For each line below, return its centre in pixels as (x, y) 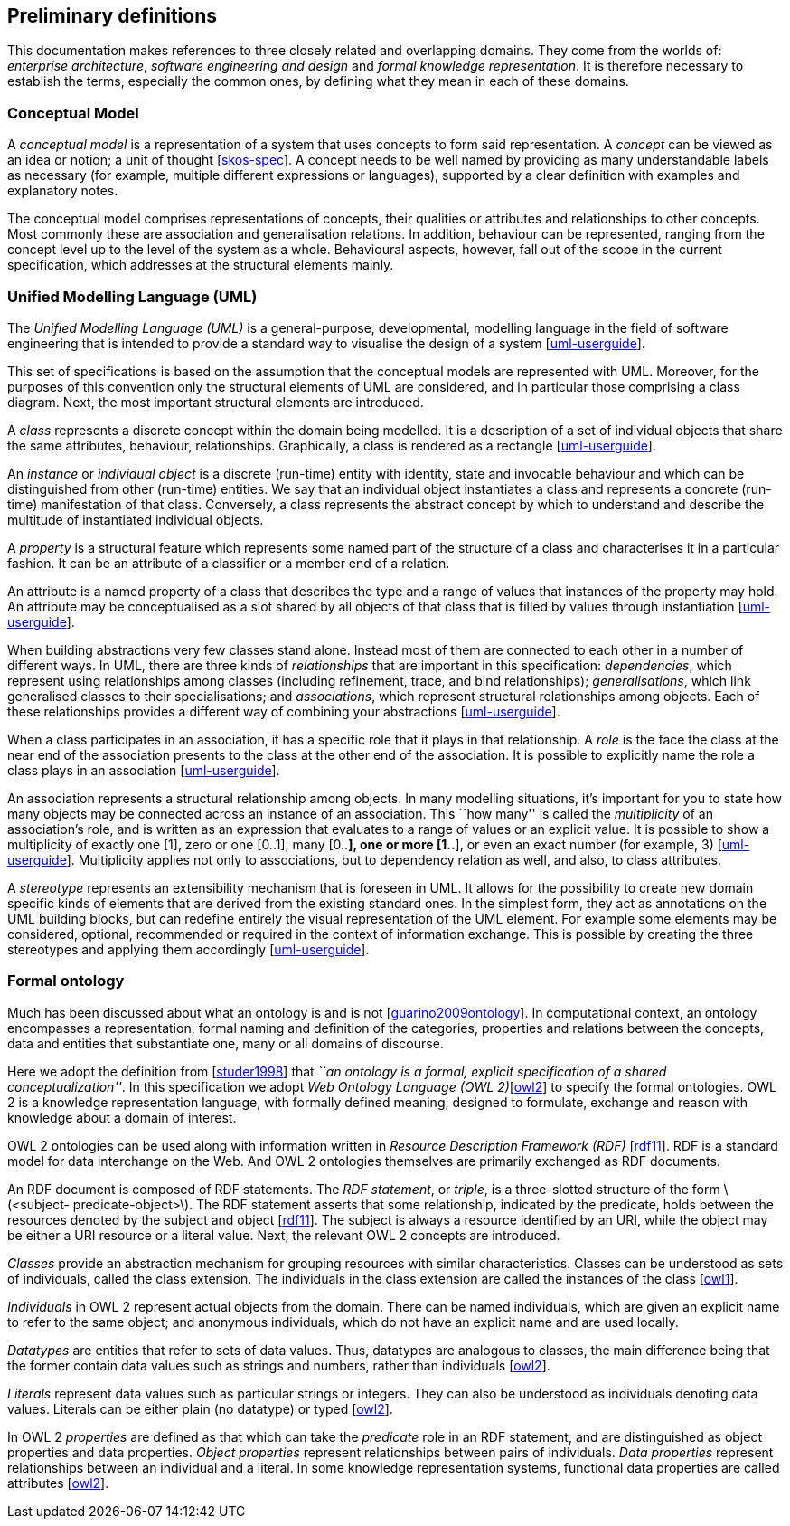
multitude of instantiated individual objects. (136, 519)
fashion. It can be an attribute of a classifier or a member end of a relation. (229, 563)
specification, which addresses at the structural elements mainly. (201, 265)
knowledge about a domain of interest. (122, 1117)
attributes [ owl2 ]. (58, 1483)
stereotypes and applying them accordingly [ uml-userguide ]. (188, 949)
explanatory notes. (63, 191)
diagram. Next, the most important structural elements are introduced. (216, 402)
